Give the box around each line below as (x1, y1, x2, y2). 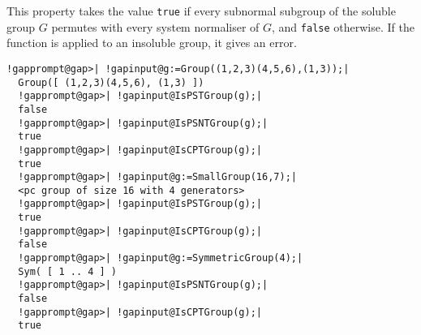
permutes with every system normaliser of (51, 18, 260, 35)
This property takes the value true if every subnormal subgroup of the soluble (6, 2, 396, 19)
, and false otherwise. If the (272, 18, 415, 35)
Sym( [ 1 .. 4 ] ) (18, 265, 118, 277)
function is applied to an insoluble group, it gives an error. (6, 34, 297, 51)
